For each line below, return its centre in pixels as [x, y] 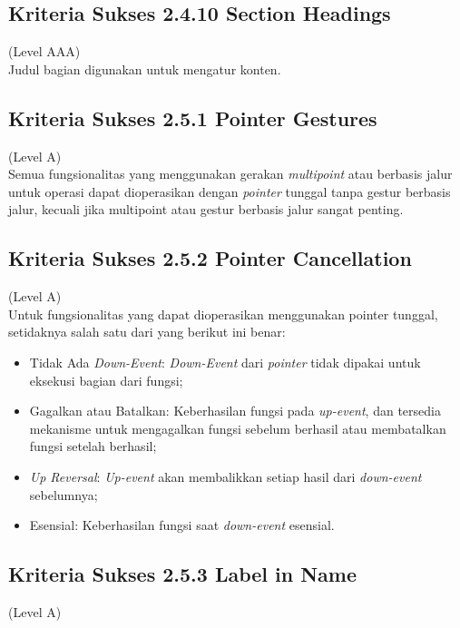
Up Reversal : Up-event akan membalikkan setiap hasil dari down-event [225, 476]
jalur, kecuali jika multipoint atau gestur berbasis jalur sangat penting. [206, 209]
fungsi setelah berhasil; [93, 446]
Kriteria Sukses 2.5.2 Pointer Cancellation [210, 258]
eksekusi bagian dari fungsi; [106, 380]
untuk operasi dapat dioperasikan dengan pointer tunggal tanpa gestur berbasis [230, 191]
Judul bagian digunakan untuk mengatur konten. [145, 69]
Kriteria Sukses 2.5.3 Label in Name [183, 574]
